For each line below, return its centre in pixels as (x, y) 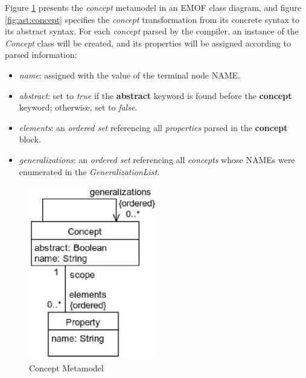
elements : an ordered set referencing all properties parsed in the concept (153, 127)
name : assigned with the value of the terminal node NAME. (130, 75)
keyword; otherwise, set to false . (78, 107)
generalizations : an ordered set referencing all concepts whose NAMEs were (157, 159)
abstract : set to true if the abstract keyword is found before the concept (155, 95)
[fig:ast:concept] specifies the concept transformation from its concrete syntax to (152, 19)
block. (30, 139)
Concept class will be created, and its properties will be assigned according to (148, 43)
